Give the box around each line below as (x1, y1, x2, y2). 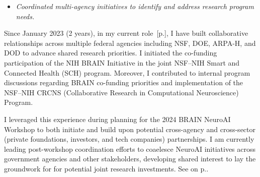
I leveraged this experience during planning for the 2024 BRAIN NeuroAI (4, 113, 231, 124)
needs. (16, 11, 35, 21)
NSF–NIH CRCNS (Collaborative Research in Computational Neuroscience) (4, 87, 239, 97)
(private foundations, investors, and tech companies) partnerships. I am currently (4, 134, 254, 144)
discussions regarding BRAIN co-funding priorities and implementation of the (4, 77, 243, 88)
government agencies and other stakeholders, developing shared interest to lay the (4, 153, 256, 164)
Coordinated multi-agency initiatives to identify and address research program (16, 1, 254, 11)
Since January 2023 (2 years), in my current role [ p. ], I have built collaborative (4, 28, 248, 38)
